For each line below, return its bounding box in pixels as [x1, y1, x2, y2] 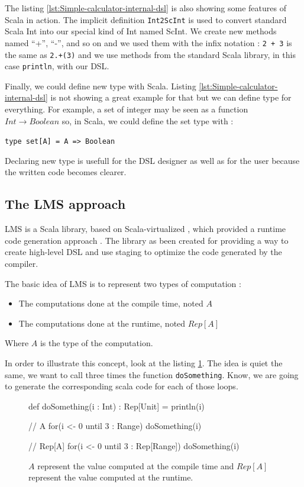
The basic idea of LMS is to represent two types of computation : [5, 277, 241, 289]
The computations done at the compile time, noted [18, 297, 203, 309]
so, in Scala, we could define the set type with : [62, 114, 234, 127]
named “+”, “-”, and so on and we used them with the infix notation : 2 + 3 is [5, 36, 292, 49]
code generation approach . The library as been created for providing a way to [5, 234, 289, 246]
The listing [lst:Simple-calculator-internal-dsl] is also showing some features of [5, 2, 286, 14]
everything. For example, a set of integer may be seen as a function [5, 103, 248, 115]
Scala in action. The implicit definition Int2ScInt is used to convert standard [5, 13, 287, 25]
